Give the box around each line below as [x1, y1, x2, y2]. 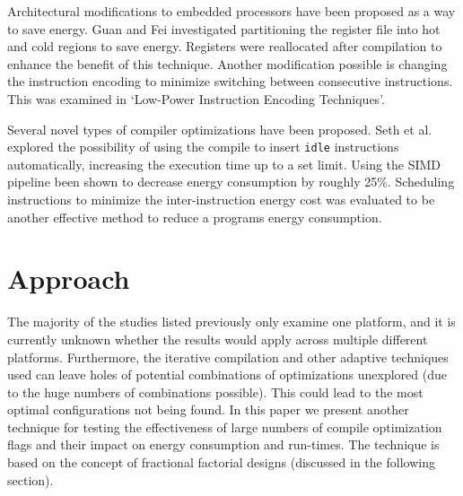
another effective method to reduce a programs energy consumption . [7, 207, 382, 226]
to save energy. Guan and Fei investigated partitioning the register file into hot [7, 19, 441, 38]
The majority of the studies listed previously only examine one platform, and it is [7, 312, 456, 331]
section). [7, 470, 54, 489]
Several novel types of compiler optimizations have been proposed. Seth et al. [7, 119, 432, 138]
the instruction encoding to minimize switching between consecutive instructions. [7, 72, 453, 91]
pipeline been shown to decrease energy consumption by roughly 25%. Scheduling [7, 172, 455, 191]
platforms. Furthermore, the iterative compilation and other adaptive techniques [7, 347, 449, 366]
